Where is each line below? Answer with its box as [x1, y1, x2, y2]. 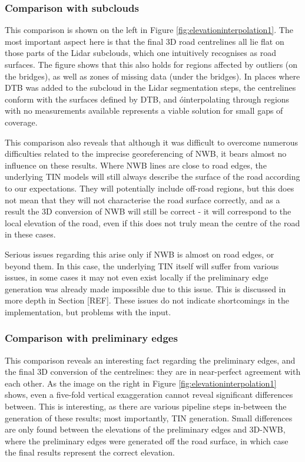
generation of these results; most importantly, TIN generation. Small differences [5, 411, 293, 424]
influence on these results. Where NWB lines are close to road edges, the [5, 159, 267, 171]
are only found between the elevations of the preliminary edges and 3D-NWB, [5, 423, 286, 435]
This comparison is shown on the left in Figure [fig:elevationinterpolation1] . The [5, 24, 293, 36]
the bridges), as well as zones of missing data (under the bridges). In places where [5, 70, 300, 82]
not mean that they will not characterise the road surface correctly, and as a [5, 193, 280, 206]
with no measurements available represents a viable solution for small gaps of [5, 104, 283, 117]
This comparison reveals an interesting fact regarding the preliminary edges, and [5, 354, 296, 366]
